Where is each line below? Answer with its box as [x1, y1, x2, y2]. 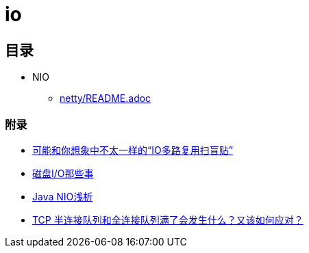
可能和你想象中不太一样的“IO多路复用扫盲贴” [32, 144, 233, 156]
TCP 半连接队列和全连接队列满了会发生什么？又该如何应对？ [32, 213, 304, 226]
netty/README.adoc [60, 92, 151, 105]
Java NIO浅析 [32, 190, 93, 202]
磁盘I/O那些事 [32, 167, 94, 179]
